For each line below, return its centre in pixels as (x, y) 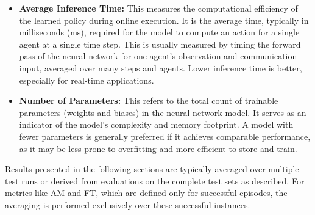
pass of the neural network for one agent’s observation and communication (158, 56)
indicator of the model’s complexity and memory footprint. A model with (156, 124)
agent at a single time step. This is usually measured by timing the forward (160, 44)
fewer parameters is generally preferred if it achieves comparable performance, (165, 136)
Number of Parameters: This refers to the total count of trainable (149, 100)
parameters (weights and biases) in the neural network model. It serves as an (163, 112)
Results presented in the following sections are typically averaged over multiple (152, 169)
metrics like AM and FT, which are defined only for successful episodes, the (146, 193)
